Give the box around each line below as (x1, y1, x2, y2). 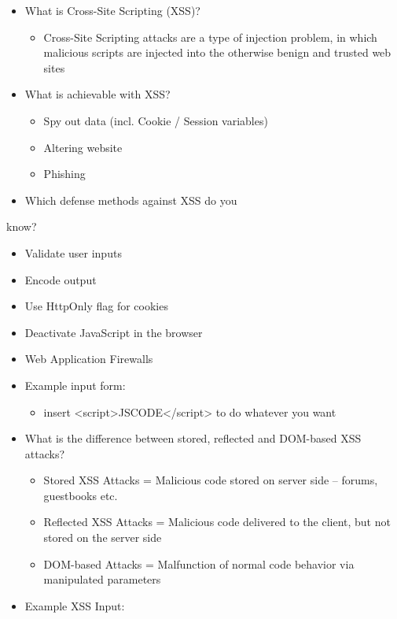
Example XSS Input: (24, 597, 125, 613)
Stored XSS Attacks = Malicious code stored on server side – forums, (43, 472, 378, 488)
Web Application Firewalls (24, 350, 153, 367)
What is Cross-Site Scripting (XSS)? (24, 2, 200, 18)
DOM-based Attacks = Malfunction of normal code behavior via (43, 555, 355, 572)
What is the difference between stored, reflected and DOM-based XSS (24, 430, 362, 447)
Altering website (43, 139, 123, 155)
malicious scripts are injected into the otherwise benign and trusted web (43, 44, 391, 61)
